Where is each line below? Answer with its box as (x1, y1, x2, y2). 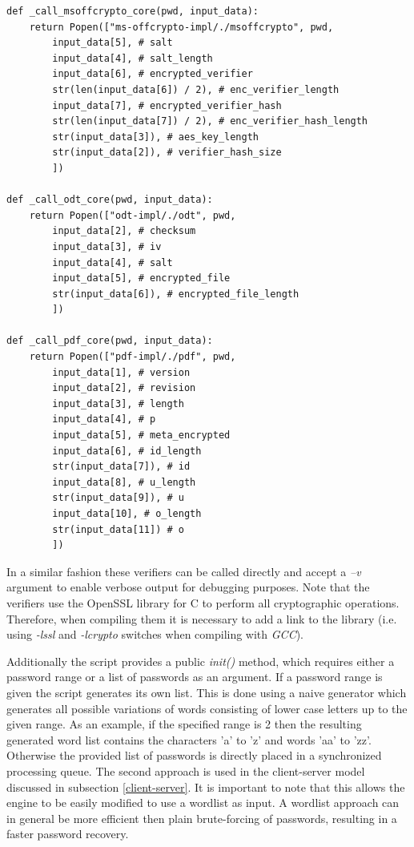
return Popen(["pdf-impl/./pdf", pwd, (29, 351, 236, 363)
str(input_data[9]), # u (52, 492, 184, 504)
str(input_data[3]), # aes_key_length (52, 131, 259, 143)
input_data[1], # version (52, 366, 191, 378)
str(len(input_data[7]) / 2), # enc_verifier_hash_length (52, 115, 368, 127)
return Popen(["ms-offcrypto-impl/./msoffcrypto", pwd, (29, 21, 334, 33)
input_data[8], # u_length (52, 476, 196, 488)
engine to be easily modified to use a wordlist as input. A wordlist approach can (6, 794, 400, 811)
